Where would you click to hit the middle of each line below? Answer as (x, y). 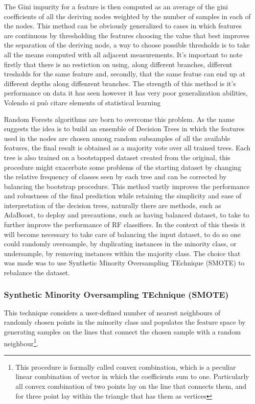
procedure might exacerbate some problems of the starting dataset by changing (123, 167)
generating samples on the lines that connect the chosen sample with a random (122, 332)
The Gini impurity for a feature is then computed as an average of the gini (116, 6)
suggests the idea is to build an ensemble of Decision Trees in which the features (124, 129)
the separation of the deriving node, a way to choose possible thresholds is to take (127, 45)
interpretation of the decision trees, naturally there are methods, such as (113, 205)
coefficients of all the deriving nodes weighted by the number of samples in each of (127, 16)
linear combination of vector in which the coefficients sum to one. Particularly (132, 376)
